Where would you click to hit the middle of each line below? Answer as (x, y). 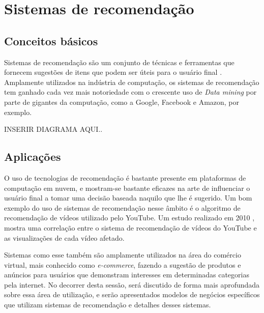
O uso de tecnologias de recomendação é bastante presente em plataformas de (125, 177)
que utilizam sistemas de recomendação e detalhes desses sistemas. (108, 305)
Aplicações (33, 156)
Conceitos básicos (51, 40)
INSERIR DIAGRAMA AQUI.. (53, 129)
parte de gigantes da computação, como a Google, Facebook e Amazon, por (122, 102)
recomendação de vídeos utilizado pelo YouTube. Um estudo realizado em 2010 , (129, 218)
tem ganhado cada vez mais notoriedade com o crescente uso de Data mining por (130, 92)
